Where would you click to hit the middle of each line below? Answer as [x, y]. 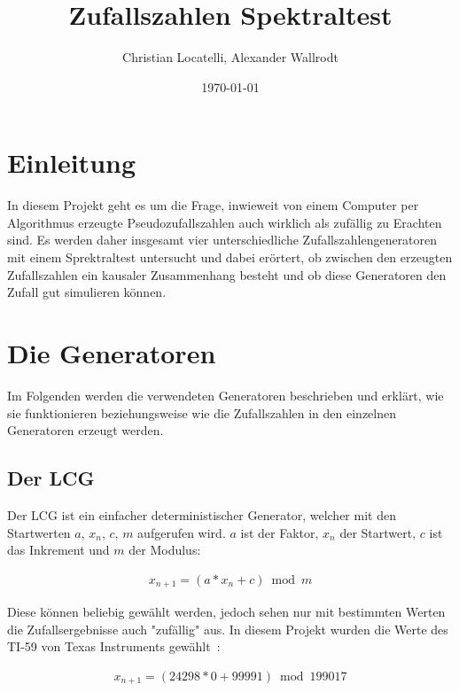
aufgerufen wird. [182, 532]
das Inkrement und [58, 550]
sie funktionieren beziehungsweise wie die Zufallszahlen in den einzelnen [202, 412]
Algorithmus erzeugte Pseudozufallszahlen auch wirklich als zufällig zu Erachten [225, 222]
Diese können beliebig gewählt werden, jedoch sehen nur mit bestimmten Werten [226, 612]
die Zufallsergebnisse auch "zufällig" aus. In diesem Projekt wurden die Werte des [228, 629]
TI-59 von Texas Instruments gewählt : [114, 646]
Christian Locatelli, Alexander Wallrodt [230, 57]
